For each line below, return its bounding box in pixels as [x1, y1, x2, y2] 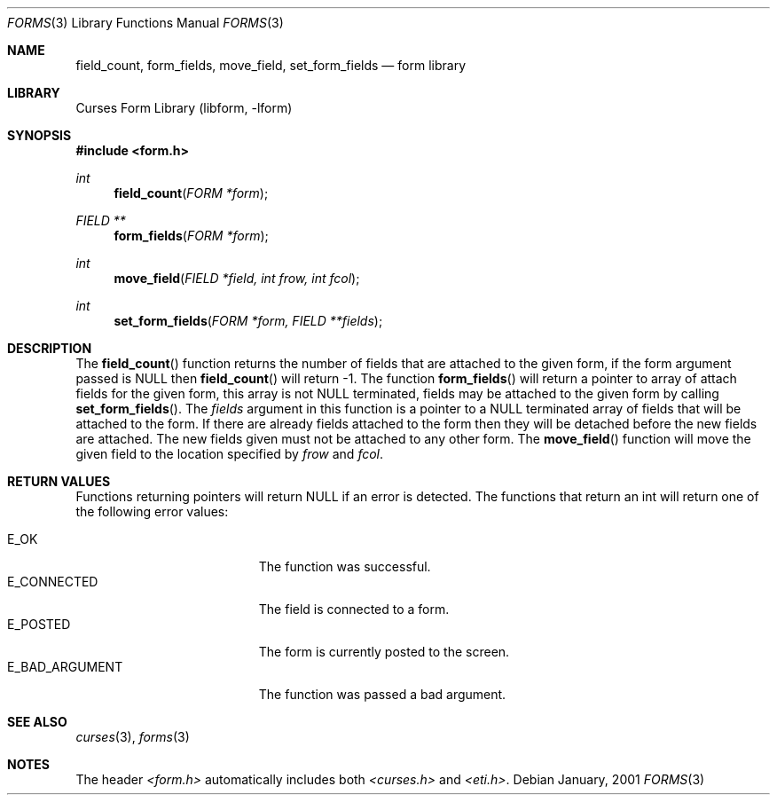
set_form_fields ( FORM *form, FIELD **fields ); [114, 313, 383, 328]
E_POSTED [7, 617, 71, 632]
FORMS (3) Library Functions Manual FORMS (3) [7, 15, 284, 30]
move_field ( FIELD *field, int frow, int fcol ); [114, 271, 360, 286]
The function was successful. [258, 559, 431, 574]
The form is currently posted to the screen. [258, 644, 510, 659]
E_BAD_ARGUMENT [7, 659, 123, 674]
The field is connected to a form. [258, 601, 450, 617]
